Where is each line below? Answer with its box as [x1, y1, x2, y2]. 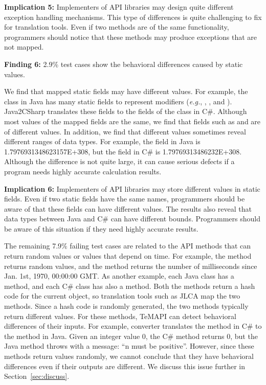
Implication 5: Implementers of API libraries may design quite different [4, 2, 234, 12]
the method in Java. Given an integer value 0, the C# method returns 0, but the [4, 330, 258, 341]
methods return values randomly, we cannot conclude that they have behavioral [4, 351, 254, 361]
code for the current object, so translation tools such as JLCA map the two [4, 290, 240, 301]
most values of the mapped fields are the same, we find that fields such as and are [4, 116, 261, 126]
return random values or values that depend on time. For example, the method [4, 251, 252, 261]
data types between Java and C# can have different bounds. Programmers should [4, 213, 260, 224]
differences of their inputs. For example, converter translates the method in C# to [4, 321, 262, 331]
